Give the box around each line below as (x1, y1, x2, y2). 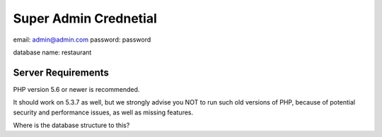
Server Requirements (13, 66, 110, 78)
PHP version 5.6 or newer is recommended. (13, 85, 140, 93)
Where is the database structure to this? (13, 121, 130, 130)
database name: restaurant (13, 48, 92, 56)
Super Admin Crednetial (13, 11, 157, 26)
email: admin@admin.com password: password (13, 35, 151, 44)
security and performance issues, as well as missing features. (13, 108, 194, 117)
